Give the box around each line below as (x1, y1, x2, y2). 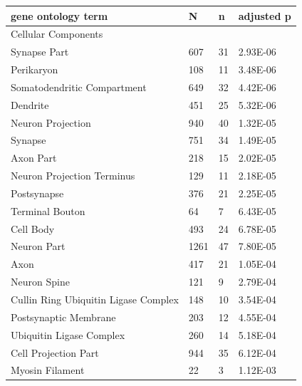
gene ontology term (11, 8, 108, 23)
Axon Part (11, 150, 57, 165)
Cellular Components (11, 26, 103, 41)
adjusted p (238, 8, 291, 23)
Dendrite (11, 97, 49, 112)
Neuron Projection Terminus (11, 168, 135, 183)
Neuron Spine (11, 274, 70, 289)
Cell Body (11, 221, 55, 236)
